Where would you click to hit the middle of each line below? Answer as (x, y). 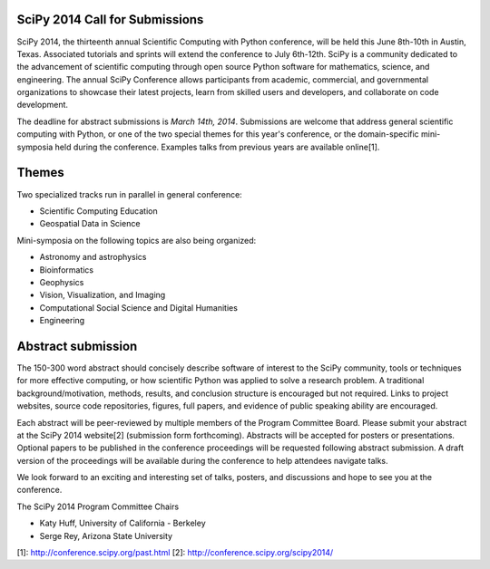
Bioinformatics (67, 270)
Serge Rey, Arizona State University (106, 535)
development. (42, 105)
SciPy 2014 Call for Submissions (110, 19)
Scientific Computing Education (98, 211)
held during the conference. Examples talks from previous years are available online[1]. (217, 147)
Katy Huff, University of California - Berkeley (122, 523)
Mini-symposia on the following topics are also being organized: (137, 240)
